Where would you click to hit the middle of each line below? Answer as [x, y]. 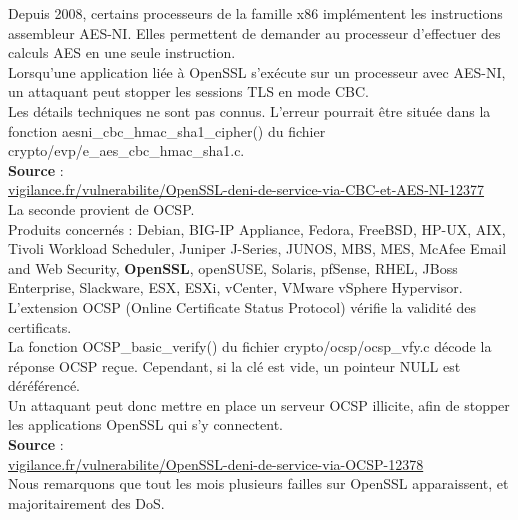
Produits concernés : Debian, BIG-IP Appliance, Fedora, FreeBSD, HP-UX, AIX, [257, 228]
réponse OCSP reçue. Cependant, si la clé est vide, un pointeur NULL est [234, 365]
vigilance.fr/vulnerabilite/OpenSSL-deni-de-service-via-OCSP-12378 [216, 463]
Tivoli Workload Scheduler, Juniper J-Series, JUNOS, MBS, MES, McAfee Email [257, 248]
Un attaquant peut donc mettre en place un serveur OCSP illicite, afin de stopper [259, 404]
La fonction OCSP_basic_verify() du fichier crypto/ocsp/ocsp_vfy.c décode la [250, 346]
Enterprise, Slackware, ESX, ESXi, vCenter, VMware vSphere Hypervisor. [235, 287]
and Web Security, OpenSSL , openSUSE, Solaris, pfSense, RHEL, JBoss [233, 267]
